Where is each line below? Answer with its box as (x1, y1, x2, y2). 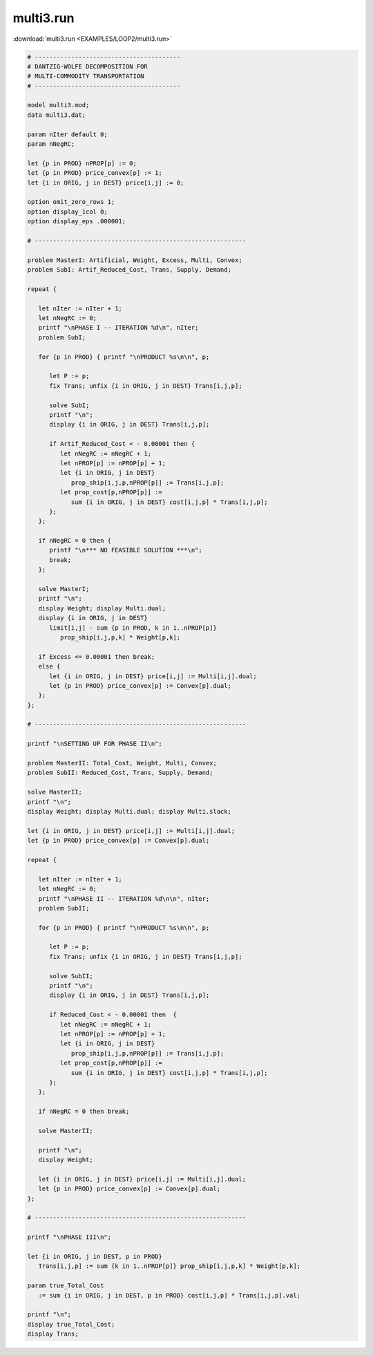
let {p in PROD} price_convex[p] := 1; (27, 169, 162, 177)
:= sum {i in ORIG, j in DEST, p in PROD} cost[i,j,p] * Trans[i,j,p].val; (38, 1291, 300, 1299)
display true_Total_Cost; (27, 1320, 115, 1328)
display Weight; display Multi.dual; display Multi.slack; (27, 807, 231, 815)
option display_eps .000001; (27, 218, 126, 225)
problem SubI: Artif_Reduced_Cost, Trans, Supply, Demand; (27, 266, 231, 274)
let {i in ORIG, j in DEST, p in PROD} (27, 1252, 162, 1260)
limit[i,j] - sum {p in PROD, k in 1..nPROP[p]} (49, 624, 217, 632)
